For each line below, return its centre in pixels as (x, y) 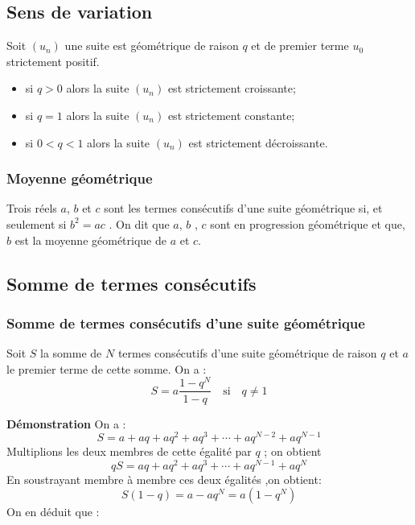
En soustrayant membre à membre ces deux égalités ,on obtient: (164, 479)
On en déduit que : (53, 512)
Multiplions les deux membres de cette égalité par (129, 451)
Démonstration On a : (66, 423)
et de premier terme (300, 45)
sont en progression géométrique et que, (308, 223)
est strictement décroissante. (258, 142)
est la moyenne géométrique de (90, 240)
